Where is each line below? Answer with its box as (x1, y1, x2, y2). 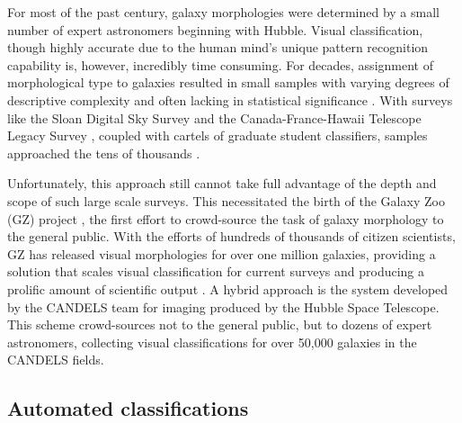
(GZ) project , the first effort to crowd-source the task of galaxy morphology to (7, 209, 444, 228)
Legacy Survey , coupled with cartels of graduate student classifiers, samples (7, 126, 428, 145)
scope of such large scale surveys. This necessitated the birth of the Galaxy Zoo (7, 191, 445, 210)
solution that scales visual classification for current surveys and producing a (7, 262, 425, 281)
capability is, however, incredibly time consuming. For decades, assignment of (7, 55, 433, 74)
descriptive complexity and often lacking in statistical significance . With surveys (7, 90, 453, 109)
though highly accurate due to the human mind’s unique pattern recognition (7, 38, 429, 57)
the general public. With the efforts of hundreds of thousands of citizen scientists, (7, 227, 456, 246)
